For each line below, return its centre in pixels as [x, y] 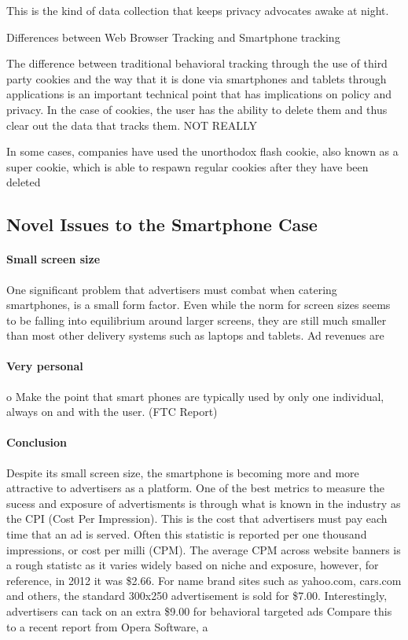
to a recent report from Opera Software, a [107, 626]
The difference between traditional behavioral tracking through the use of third [197, 63]
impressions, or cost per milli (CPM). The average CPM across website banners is [204, 549]
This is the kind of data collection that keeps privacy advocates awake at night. [198, 10]
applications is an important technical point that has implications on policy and [199, 94]
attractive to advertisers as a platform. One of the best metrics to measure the [195, 488]
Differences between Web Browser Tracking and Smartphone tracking [173, 37]
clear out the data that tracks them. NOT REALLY [132, 125]
